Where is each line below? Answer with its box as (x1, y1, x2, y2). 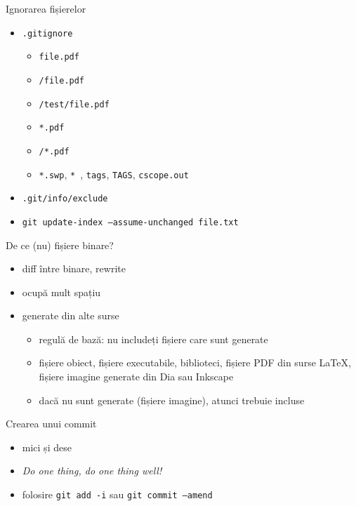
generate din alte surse (22, 308, 119, 323)
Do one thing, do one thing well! (22, 463, 162, 478)
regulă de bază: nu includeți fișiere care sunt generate (39, 331, 268, 346)
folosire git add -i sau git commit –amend (22, 487, 213, 502)
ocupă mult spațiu (22, 284, 101, 299)
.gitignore (22, 28, 73, 39)
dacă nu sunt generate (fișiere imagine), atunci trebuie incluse (39, 392, 305, 407)
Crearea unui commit (6, 416, 97, 431)
